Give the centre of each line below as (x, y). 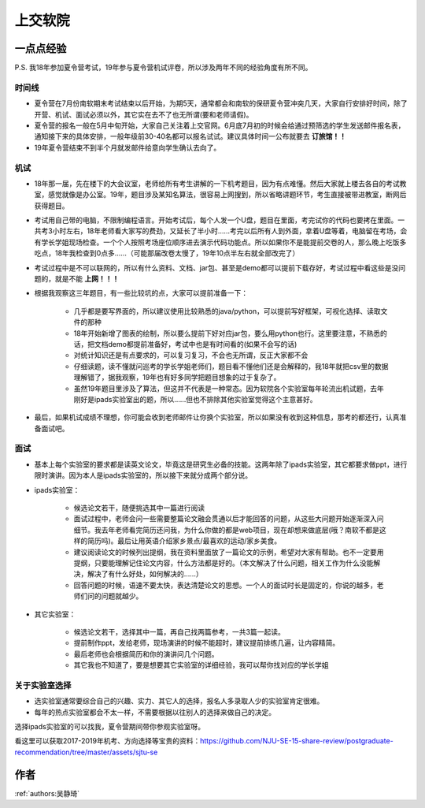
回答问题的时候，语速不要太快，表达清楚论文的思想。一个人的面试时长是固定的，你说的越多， (225, 585)
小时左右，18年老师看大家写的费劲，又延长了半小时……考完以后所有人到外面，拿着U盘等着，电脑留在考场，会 (230, 231)
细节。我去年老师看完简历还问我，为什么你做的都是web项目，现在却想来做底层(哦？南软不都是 (227, 530)
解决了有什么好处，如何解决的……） (145, 574)
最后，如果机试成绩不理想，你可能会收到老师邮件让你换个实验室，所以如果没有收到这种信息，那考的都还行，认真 (217, 417)
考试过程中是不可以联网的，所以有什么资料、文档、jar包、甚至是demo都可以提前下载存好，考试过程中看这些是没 (216, 267)
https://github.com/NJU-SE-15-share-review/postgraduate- (296, 741)
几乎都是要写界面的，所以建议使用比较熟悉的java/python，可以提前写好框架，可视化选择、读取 (227, 311)
